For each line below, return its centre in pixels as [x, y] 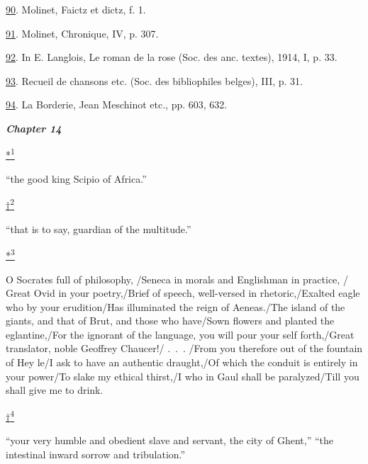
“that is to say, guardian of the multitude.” [99, 228]
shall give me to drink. [55, 390]
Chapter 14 [34, 128]
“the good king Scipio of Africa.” [76, 178]
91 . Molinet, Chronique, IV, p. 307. [82, 33]
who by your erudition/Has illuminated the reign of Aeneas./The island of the [175, 306]
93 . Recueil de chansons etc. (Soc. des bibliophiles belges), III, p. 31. [155, 80]
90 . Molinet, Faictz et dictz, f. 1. [76, 9]
